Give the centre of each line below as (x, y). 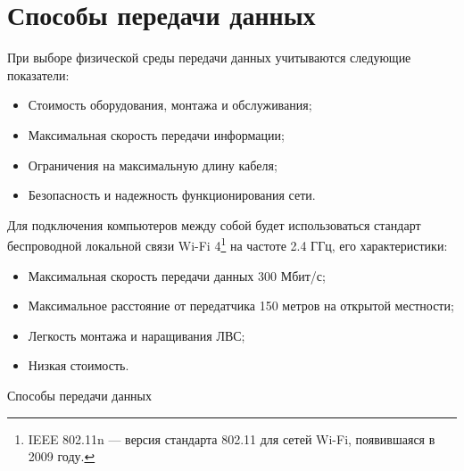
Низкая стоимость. (79, 365)
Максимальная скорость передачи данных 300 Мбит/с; (177, 275)
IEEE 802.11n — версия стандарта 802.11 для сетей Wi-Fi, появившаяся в (232, 438)
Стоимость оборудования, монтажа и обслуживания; (170, 105)
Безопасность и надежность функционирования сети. (172, 195)
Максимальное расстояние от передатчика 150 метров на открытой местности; (241, 306)
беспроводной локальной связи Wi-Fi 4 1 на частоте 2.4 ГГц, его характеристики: (228, 244)
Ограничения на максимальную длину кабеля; (153, 165)
